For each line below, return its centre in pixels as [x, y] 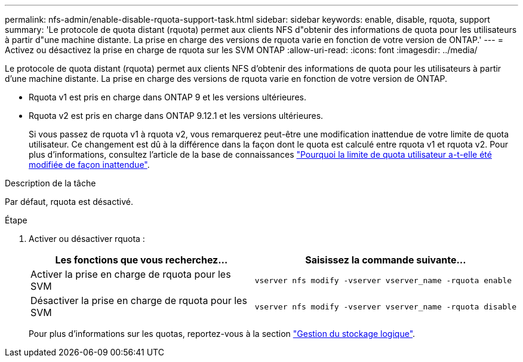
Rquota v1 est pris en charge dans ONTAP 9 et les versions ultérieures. [167, 97]
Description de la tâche [50, 183]
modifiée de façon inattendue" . [89, 165]
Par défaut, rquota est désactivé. [69, 202]
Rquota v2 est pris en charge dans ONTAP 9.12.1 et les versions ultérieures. [176, 116]
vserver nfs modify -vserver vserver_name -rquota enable [383, 280]
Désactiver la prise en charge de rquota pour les [139, 300]
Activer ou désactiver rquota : [87, 239]
